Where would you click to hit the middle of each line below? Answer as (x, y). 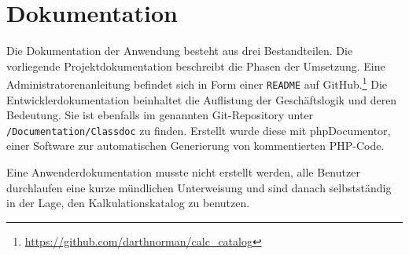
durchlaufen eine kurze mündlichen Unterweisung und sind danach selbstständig (199, 187)
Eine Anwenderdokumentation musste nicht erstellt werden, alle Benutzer (183, 172)
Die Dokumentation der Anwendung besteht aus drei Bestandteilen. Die (180, 51)
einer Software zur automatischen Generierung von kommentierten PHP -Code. (195, 146)
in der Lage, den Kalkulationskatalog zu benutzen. (128, 203)
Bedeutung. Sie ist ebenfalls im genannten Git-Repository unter (160, 115)
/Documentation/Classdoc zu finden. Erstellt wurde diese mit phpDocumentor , (199, 130)
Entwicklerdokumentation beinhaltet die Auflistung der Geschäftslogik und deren (202, 99)
